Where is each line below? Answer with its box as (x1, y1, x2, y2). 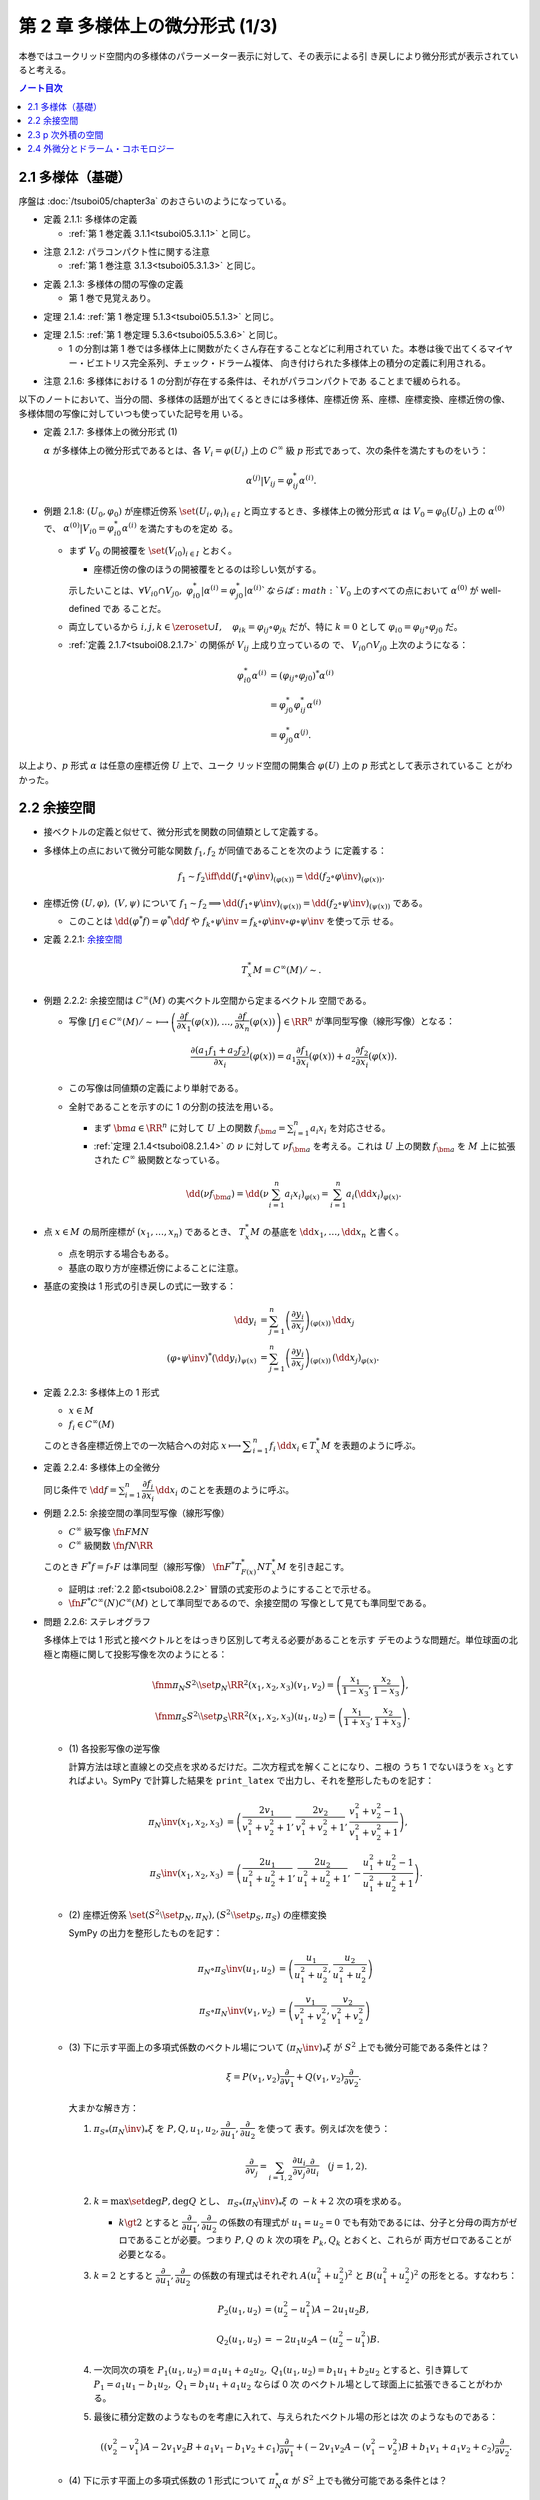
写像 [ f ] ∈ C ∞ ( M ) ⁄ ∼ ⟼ (68, 1015, 169, 1027)
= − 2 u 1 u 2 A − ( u (264, 2333, 339, 2347)
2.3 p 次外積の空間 (27, 128, 104, 140)
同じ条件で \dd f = (43, 1484, 118, 1495)
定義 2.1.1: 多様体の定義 (43, 213, 138, 225)
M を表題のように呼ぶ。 (320, 1439, 421, 1451)
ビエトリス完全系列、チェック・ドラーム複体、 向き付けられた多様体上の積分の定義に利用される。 (85, 356, 492, 369)
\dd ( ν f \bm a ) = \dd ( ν (185, 1188, 270, 1202)
